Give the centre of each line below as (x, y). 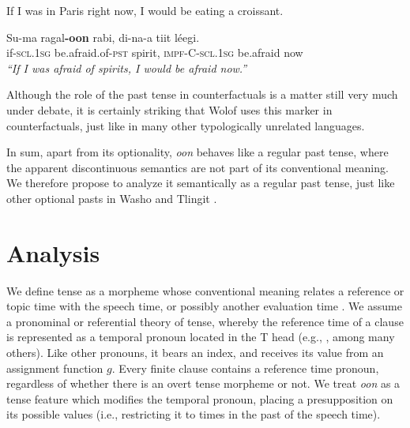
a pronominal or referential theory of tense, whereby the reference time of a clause (205, 321)
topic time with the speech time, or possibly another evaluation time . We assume (204, 306)
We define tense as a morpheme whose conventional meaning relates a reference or (205, 290)
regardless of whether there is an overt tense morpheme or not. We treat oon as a (203, 383)
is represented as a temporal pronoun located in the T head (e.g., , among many (201, 337)
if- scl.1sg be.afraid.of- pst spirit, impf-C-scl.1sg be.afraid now (155, 53)
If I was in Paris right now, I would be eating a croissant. (145, 10)
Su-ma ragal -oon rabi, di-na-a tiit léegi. (103, 37)
